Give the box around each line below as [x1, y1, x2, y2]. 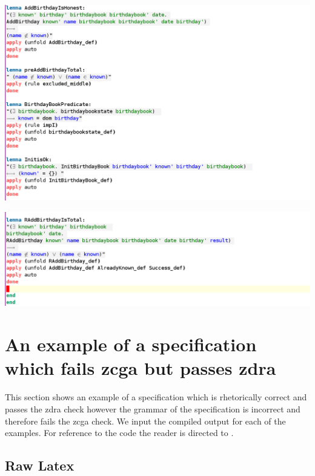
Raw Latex [5, 456, 75, 475]
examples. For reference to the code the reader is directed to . [5, 426, 234, 439]
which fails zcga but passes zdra [5, 355, 276, 380]
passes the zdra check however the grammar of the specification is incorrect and [5, 402, 300, 415]
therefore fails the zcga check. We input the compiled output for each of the [5, 414, 286, 427]
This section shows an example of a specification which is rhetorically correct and [5, 391, 307, 403]
